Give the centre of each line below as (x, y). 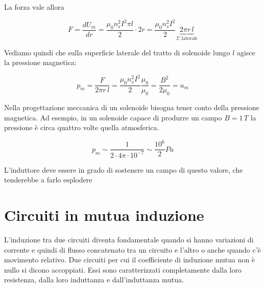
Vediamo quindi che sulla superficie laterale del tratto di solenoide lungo (117, 52)
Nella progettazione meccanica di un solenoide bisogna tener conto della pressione (132, 107)
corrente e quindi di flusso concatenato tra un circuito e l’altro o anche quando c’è (132, 249)
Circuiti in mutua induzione (104, 215)
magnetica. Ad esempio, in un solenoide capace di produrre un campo (113, 117)
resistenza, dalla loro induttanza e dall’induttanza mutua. (94, 280)
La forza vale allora (34, 7)
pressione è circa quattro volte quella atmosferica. (82, 127)
